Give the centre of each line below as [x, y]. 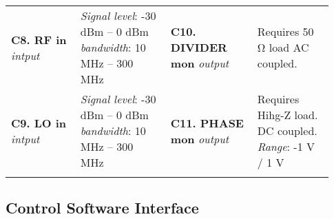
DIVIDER [199, 47]
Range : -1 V [286, 146]
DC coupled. [287, 131]
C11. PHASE [207, 123]
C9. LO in [39, 123]
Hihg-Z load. [288, 115]
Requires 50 [285, 31]
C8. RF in [39, 39]
